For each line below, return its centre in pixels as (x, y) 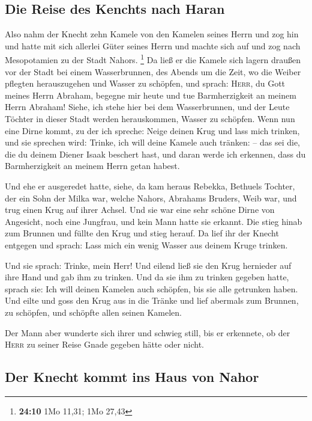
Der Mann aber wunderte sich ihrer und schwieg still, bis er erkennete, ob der (148, 332)
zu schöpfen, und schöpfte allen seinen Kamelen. (94, 312)
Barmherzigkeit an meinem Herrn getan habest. (92, 166)
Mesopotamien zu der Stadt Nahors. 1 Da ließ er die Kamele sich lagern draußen (153, 59)
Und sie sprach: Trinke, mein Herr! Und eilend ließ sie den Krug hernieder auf (148, 265)
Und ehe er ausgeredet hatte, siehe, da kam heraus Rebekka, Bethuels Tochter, (150, 186)
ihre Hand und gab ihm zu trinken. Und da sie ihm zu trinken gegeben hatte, (147, 277)
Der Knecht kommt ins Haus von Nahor (132, 377)
